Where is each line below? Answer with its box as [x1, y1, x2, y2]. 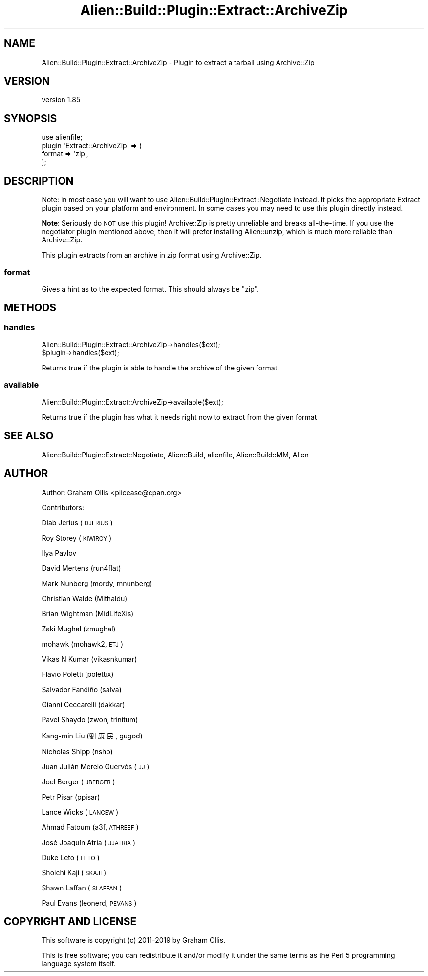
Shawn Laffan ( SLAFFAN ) [42, 883, 122, 892]
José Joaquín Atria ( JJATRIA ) [42, 838, 136, 846]
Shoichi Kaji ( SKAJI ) [42, 868, 107, 877]
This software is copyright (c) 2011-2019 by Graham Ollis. [42, 936, 226, 945]
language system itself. [42, 959, 116, 968]
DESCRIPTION [4, 174, 74, 187]
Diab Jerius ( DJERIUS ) [42, 518, 113, 527]
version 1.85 [42, 95, 81, 104]
